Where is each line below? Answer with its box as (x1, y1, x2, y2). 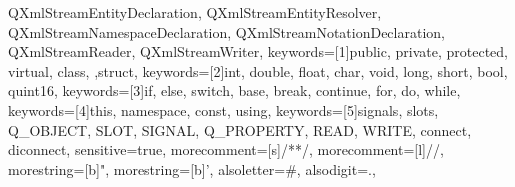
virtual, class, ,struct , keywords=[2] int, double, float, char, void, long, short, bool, (8, 60, 508, 81)
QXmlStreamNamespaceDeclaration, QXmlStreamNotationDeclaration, (8, 21, 445, 42)
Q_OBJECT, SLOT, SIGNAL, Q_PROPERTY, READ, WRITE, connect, (8, 119, 472, 140)
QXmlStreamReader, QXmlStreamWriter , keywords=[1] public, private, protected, (8, 41, 508, 62)
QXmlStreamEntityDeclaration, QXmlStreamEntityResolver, (8, 2, 382, 22)
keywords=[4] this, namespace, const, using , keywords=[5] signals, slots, (8, 99, 439, 120)
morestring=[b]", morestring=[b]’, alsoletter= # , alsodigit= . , (8, 158, 376, 179)
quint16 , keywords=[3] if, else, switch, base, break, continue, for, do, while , (8, 80, 461, 101)
